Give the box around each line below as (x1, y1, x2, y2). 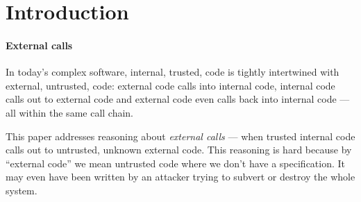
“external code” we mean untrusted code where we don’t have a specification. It (6, 155, 346, 170)
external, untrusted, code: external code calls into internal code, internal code (6, 78, 335, 92)
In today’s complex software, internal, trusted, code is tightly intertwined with (6, 65, 339, 79)
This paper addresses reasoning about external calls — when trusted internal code (6, 128, 355, 143)
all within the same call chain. (6, 105, 134, 119)
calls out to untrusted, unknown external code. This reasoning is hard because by (6, 142, 352, 157)
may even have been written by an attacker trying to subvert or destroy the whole (6, 169, 355, 184)
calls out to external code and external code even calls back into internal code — (6, 92, 350, 106)
